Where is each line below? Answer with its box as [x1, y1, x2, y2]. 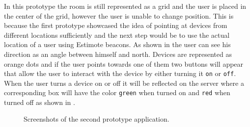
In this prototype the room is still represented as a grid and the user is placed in [4, 1, 247, 11]
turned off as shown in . [4, 97, 75, 107]
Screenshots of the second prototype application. [24, 113, 169, 124]
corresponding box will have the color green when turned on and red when [4, 87, 230, 98]
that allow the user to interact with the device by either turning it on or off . [4, 68, 236, 78]
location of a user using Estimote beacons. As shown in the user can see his [4, 39, 231, 50]
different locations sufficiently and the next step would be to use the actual [4, 29, 230, 40]
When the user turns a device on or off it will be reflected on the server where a [4, 77, 244, 88]
